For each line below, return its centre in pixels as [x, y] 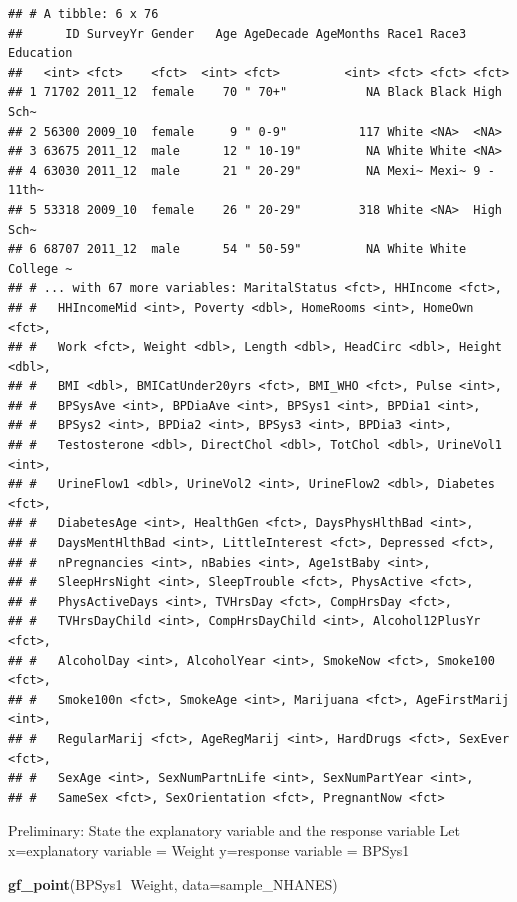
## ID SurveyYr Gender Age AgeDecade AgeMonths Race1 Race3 [237, 33]
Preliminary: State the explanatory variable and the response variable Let [234, 830]
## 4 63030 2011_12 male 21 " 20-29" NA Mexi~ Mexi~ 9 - [251, 170]
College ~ [40, 268]
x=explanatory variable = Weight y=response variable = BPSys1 [209, 849]
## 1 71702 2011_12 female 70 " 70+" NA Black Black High [255, 92]
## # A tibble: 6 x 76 [83, 14]
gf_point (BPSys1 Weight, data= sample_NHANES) [173, 883]
